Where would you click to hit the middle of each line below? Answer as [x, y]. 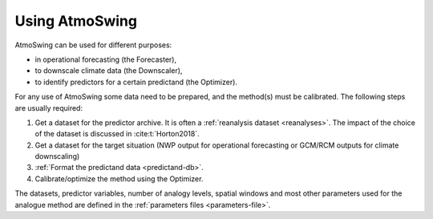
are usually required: [49, 107]
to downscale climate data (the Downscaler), [109, 71]
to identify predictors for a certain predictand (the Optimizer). [136, 82]
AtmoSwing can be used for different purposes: [93, 45]
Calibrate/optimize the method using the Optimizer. [119, 178]
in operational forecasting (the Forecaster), [105, 59]
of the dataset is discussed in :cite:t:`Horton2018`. [117, 134]
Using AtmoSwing [76, 21]
